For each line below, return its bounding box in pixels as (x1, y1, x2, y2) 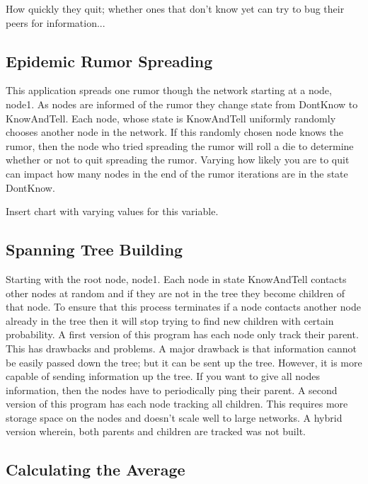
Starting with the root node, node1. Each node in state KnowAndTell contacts (6, 271, 347, 286)
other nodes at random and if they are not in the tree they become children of (6, 285, 345, 300)
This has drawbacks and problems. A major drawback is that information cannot (6, 340, 357, 355)
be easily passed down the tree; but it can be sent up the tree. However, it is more (6, 355, 362, 369)
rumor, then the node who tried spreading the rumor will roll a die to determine (6, 138, 354, 153)
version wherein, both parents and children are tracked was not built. (6, 424, 306, 439)
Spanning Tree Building (6, 238, 183, 260)
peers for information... (6, 15, 105, 30)
